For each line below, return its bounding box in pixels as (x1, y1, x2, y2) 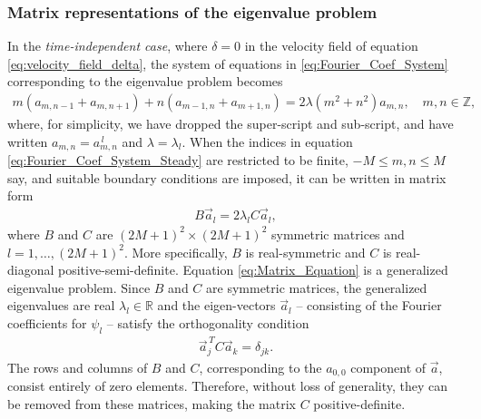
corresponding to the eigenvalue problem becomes (7, 72, 283, 91)
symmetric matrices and (271, 224, 405, 243)
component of (350, 357, 427, 376)
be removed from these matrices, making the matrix (7, 394, 296, 413)
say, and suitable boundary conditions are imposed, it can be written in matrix (7, 168, 447, 187)
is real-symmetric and (245, 242, 366, 261)
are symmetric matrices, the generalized (206, 278, 427, 297)
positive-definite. (313, 394, 406, 413)
